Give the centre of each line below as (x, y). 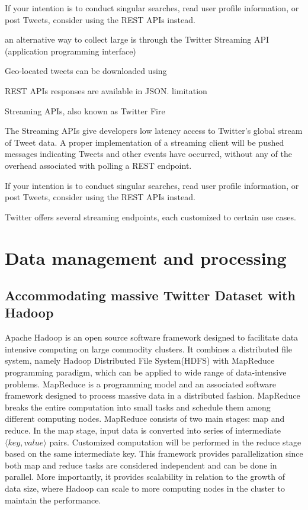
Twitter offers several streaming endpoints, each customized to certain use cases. (150, 216)
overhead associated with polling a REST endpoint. (98, 165)
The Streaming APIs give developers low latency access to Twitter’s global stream (154, 131)
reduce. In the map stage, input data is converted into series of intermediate (143, 430)
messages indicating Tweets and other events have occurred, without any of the (149, 154)
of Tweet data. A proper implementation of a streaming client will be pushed (145, 142)
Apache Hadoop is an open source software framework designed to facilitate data (152, 337)
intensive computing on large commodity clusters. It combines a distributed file (149, 349)
